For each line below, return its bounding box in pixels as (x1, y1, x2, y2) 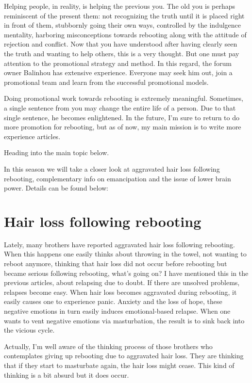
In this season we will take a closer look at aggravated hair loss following (4, 163, 220, 174)
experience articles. (4, 131, 61, 141)
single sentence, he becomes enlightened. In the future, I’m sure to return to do (4, 112, 239, 122)
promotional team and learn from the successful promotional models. (4, 77, 209, 87)
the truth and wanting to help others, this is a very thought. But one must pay (4, 48, 239, 58)
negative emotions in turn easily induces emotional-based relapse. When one (4, 305, 231, 316)
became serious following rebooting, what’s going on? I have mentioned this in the (4, 268, 249, 278)
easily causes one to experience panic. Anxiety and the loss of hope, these (4, 296, 222, 306)
